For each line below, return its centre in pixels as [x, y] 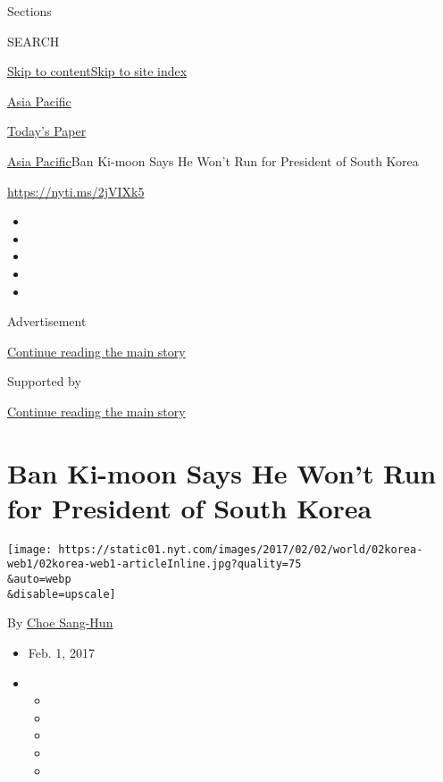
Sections [29, 11]
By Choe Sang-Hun [60, 622]
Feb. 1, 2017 [61, 653]
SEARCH [33, 41]
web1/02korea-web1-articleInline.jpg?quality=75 [155, 564]
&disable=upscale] [62, 594]
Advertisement [47, 321]
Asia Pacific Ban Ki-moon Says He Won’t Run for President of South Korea [213, 160]
